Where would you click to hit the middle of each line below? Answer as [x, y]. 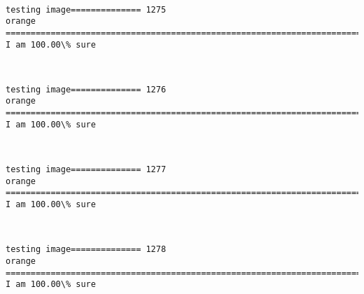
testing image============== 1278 [86, 250]
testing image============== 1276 [86, 89]
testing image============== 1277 [86, 170]
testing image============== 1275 [86, 9]
